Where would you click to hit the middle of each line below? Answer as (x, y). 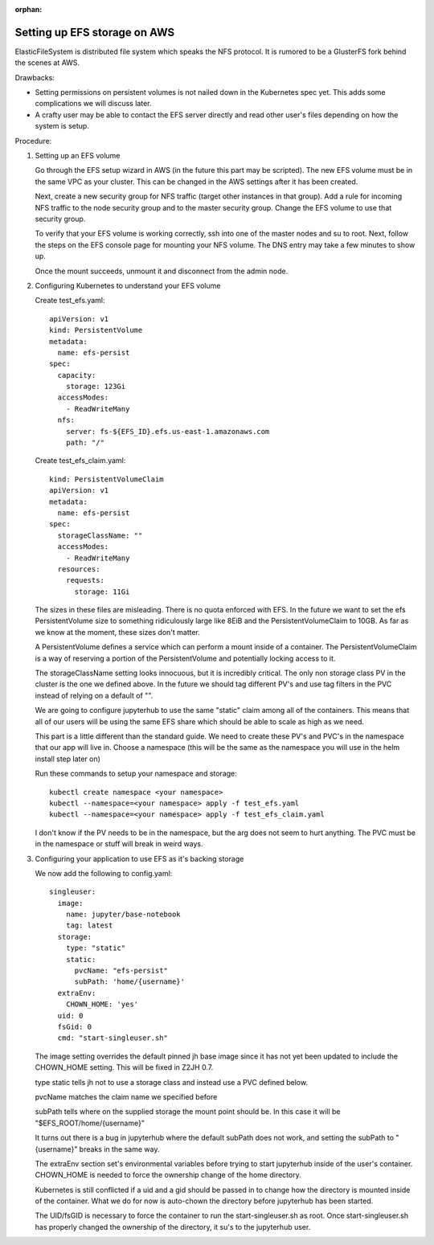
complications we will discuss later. (93, 104)
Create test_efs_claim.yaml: (80, 461)
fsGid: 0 (75, 1026)
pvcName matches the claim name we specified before (126, 1096)
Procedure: (33, 141)
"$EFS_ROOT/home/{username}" (90, 1123)
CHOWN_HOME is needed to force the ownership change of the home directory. (168, 1175)
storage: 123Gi (96, 387)
